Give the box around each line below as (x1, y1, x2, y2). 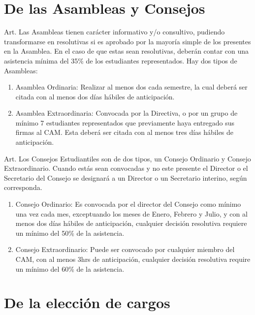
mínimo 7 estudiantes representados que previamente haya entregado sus (15, 117, 235, 127)
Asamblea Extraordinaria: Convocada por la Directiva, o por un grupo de (15, 108, 238, 118)
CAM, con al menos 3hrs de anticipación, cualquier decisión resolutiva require (15, 254, 251, 264)
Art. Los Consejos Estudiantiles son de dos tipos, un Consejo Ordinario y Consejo (4, 153, 251, 163)
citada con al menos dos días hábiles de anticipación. (15, 91, 175, 101)
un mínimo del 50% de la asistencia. (15, 227, 125, 238)
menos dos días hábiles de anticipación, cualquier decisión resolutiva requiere (15, 218, 247, 228)
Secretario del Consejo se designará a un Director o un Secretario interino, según (4, 172, 247, 183)
